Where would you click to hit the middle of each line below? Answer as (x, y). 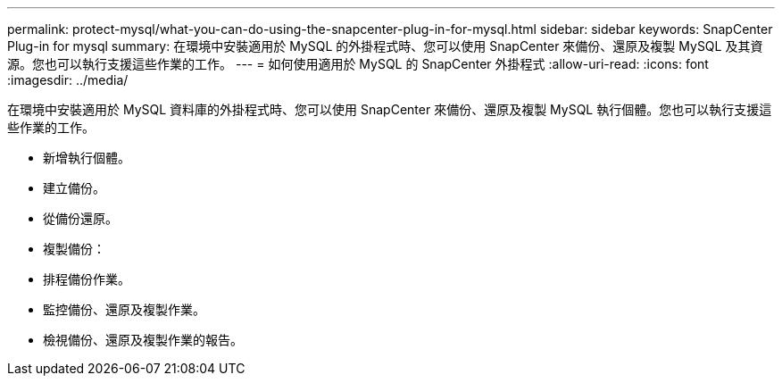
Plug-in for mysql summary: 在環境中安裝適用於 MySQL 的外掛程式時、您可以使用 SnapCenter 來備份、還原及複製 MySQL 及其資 (385, 46)
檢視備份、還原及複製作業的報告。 (143, 340)
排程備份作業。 (87, 279)
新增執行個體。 (87, 158)
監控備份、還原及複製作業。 (124, 309)
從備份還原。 (80, 218)
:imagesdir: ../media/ (68, 80)
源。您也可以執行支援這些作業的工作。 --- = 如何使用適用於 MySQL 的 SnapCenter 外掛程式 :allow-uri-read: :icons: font (358, 64)
